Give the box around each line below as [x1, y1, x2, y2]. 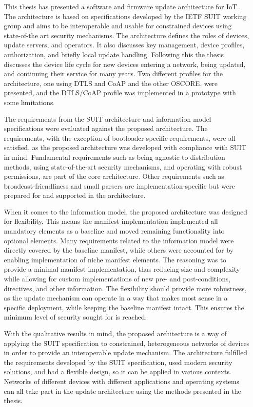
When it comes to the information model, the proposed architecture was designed [4, 206, 247, 216]
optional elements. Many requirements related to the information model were [4, 235, 234, 245]
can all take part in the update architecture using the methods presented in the [4, 386, 241, 396]
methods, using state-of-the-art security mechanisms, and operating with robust [4, 161, 242, 171]
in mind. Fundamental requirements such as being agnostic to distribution [4, 151, 225, 162]
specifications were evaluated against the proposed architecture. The [4, 123, 208, 133]
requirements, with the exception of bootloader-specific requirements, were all [4, 132, 235, 143]
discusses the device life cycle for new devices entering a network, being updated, [4, 59, 246, 69]
